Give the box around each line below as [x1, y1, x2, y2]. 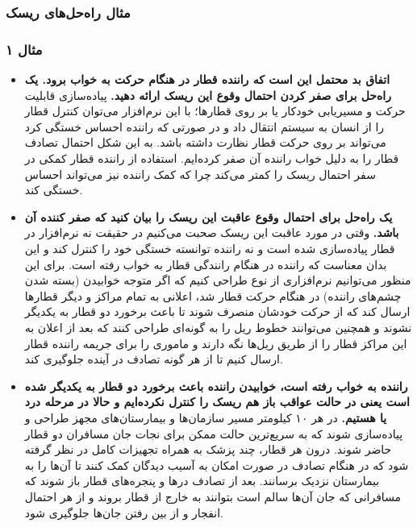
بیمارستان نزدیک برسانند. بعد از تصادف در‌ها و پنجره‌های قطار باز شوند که [24, 472, 380, 489]
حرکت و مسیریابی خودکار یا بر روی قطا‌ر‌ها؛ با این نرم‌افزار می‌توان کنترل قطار [24, 102, 406, 119]
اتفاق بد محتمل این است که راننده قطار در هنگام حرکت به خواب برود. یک [24, 71, 390, 88]
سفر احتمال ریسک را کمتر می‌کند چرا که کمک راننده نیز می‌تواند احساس [24, 165, 376, 182]
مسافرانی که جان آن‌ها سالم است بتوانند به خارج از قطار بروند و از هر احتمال [24, 488, 402, 504]
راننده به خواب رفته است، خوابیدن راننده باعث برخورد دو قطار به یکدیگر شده [24, 377, 408, 394]
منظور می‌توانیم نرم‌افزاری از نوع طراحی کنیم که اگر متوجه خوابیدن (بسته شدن [24, 272, 411, 288]
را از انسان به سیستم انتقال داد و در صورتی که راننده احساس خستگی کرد [24, 118, 385, 135]
